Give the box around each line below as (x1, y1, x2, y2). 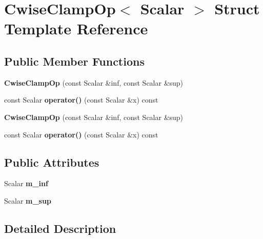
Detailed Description (4, 220, 116, 236)
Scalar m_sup (4, 195, 51, 206)
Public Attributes (4, 154, 99, 170)
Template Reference (4, 18, 148, 39)
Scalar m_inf (4, 178, 48, 189)
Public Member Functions (4, 53, 145, 69)
